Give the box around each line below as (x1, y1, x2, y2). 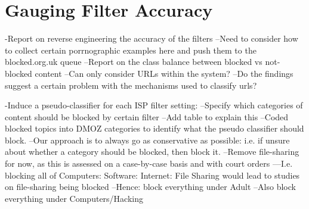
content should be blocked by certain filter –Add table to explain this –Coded (5, 110, 289, 123)
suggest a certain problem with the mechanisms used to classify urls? (5, 79, 257, 91)
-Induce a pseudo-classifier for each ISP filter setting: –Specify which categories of (5, 99, 303, 111)
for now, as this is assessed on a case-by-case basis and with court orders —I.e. (5, 157, 293, 170)
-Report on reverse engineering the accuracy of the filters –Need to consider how (5, 32, 298, 45)
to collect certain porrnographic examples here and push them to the (5, 43, 257, 56)
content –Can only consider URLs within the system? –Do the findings (35, 67, 293, 79)
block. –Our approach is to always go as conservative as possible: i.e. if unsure (5, 133, 290, 146)
